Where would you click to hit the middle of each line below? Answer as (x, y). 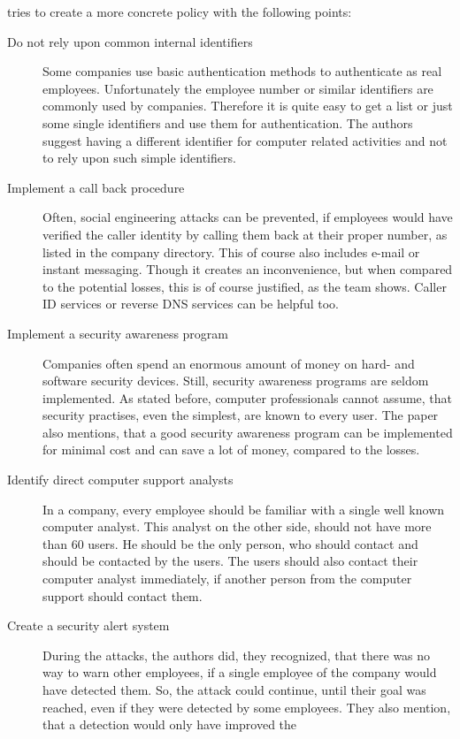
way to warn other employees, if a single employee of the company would (240, 672)
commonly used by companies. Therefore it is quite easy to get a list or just (248, 106)
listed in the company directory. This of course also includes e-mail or (231, 251)
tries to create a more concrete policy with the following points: (180, 11)
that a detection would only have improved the (170, 724)
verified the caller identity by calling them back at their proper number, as (245, 234)
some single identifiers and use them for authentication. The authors (228, 122)
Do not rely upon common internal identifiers (130, 41)
